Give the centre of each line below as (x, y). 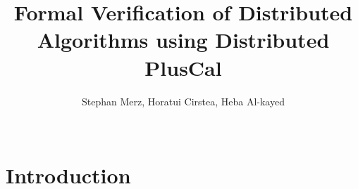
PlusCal (183, 67)
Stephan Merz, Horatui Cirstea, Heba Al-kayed (183, 101)
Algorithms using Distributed (183, 40)
